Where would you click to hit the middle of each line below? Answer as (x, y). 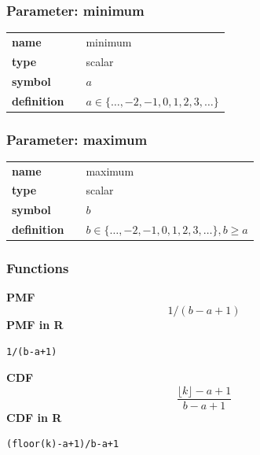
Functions (38, 268)
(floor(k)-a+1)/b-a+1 (63, 444)
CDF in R (34, 417)
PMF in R (35, 324)
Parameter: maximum (77, 139)
